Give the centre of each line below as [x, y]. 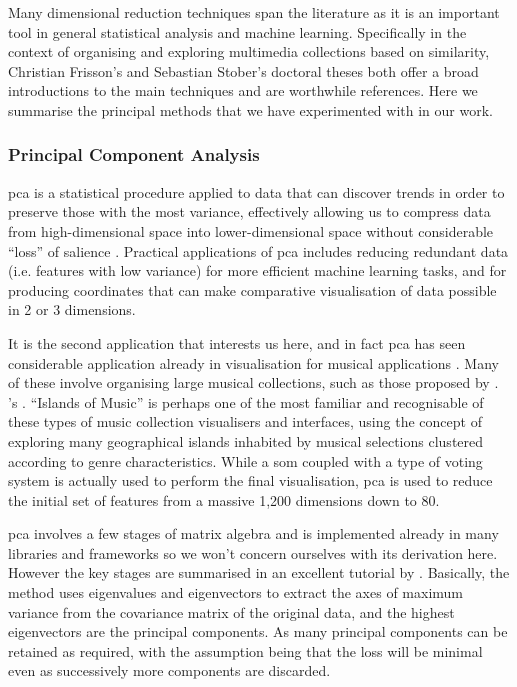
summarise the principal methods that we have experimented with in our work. [250, 109]
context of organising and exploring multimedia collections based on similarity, [249, 51]
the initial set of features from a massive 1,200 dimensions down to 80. [224, 499]
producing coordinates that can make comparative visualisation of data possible [252, 289]
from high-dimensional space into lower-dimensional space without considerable [251, 230]
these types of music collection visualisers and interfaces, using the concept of [245, 421]
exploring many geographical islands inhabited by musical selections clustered [246, 440]
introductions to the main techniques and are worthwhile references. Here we [243, 90]
